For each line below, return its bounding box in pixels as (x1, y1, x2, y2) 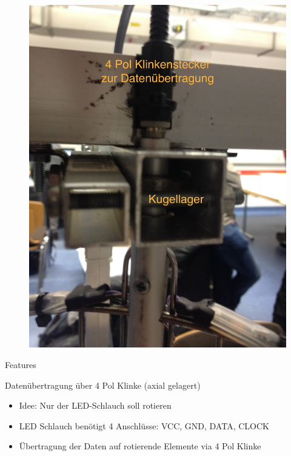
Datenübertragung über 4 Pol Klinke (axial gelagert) (5, 378, 201, 391)
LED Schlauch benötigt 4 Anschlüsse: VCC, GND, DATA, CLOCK (19, 419, 269, 432)
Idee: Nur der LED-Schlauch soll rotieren (19, 399, 172, 412)
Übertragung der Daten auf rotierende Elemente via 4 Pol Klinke (19, 440, 261, 452)
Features (5, 358, 36, 370)
